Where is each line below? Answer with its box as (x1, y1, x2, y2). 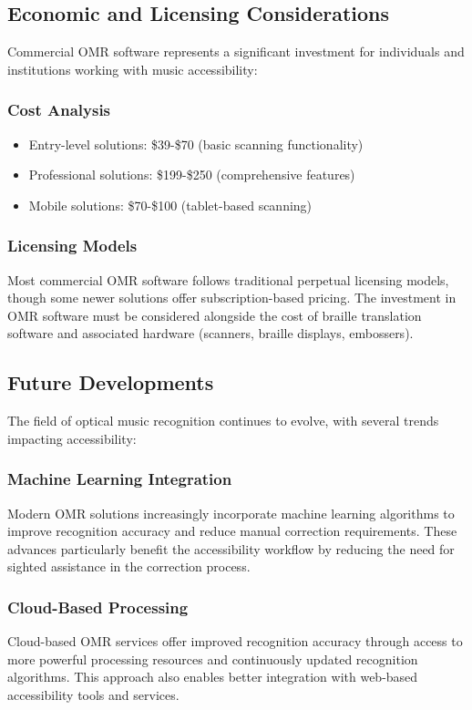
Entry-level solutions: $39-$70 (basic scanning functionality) (28, 134, 364, 153)
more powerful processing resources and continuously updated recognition (7, 649, 418, 668)
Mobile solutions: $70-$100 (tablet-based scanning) (28, 195, 313, 214)
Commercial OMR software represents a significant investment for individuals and (7, 42, 465, 61)
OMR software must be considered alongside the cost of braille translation (7, 305, 422, 324)
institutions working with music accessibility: (7, 59, 258, 78)
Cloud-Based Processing (7, 595, 189, 618)
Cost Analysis (7, 98, 111, 121)
